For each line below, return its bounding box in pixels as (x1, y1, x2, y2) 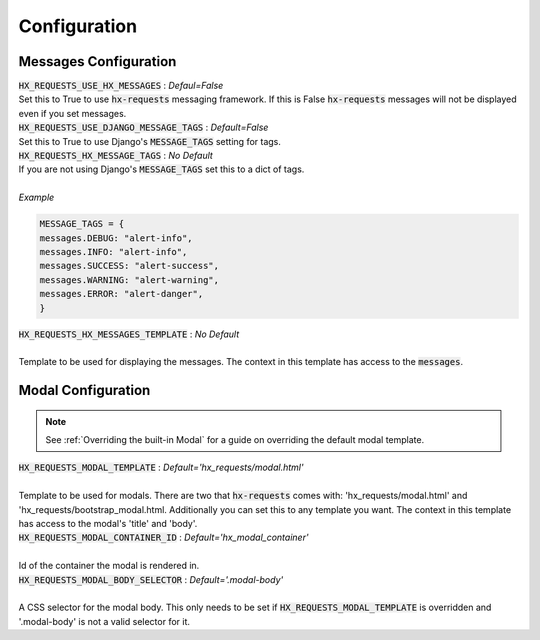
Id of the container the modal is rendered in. (18, 560, 200, 572)
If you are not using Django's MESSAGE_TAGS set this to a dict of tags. (18, 163, 305, 175)
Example (18, 191, 55, 204)
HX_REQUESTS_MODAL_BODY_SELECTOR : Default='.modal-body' (18, 573, 284, 585)
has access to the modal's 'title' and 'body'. (18, 518, 198, 530)
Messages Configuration (18, 53, 177, 70)
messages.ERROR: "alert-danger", (39, 288, 204, 300)
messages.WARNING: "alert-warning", (39, 274, 220, 285)
